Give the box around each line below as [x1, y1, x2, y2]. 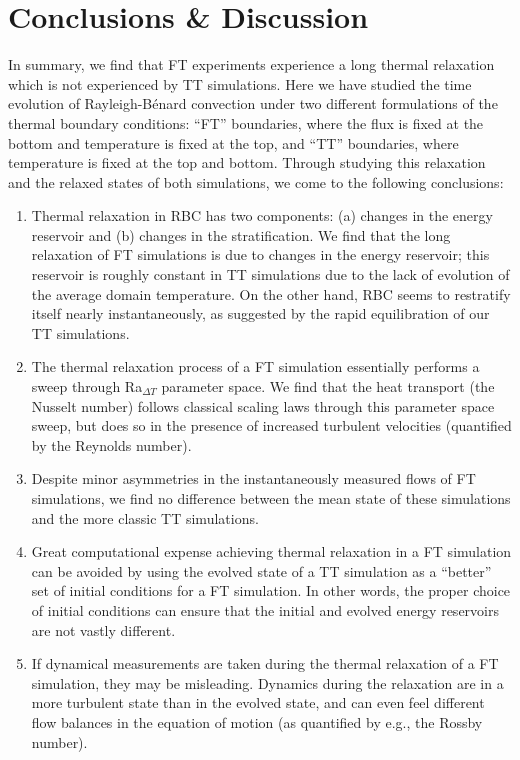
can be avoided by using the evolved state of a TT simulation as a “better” [31, 560, 492, 581]
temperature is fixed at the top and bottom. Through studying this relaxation [8, 152, 486, 173]
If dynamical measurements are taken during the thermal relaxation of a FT [31, 653, 499, 674]
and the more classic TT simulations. [31, 507, 259, 528]
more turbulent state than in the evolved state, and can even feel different [31, 692, 485, 713]
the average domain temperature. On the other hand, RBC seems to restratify [31, 283, 511, 304]
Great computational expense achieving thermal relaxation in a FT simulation [31, 541, 512, 562]
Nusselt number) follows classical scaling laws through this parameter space [31, 395, 495, 416]
